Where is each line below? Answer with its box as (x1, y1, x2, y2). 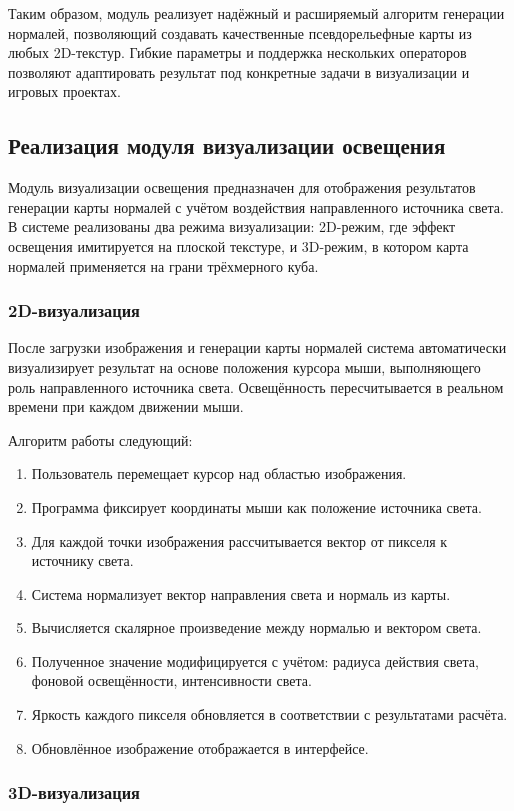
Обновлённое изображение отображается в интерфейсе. (31, 737, 369, 758)
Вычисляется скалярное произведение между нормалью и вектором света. (31, 617, 482, 638)
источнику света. (31, 550, 134, 571)
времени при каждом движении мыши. (8, 396, 244, 417)
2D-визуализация (8, 298, 140, 323)
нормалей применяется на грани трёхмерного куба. (8, 255, 319, 276)
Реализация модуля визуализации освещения (8, 130, 446, 161)
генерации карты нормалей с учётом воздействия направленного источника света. (8, 196, 504, 217)
